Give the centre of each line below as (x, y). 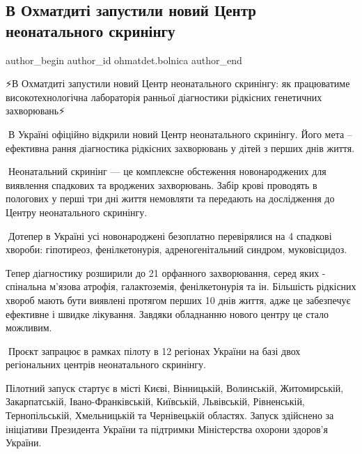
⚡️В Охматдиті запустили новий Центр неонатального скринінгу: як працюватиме (178, 83)
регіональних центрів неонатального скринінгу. (106, 364)
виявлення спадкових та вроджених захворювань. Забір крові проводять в (162, 184)
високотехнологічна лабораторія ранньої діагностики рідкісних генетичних (164, 97)
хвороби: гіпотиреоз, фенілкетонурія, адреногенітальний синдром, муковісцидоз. (176, 249)
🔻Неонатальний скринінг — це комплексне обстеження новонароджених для (166, 171)
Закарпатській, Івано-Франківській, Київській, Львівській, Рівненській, (155, 401)
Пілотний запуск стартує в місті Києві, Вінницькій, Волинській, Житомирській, (175, 387)
